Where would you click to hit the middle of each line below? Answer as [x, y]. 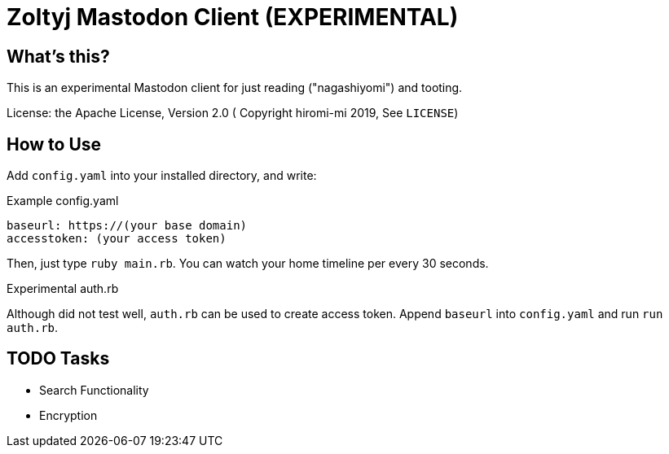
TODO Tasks [58, 359]
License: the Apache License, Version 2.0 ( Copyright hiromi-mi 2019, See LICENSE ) [233, 113]
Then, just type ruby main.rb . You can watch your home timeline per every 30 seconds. [248, 264]
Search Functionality [94, 390]
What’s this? [58, 56]
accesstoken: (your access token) [117, 239]
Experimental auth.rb [63, 289]
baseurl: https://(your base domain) [127, 226]
